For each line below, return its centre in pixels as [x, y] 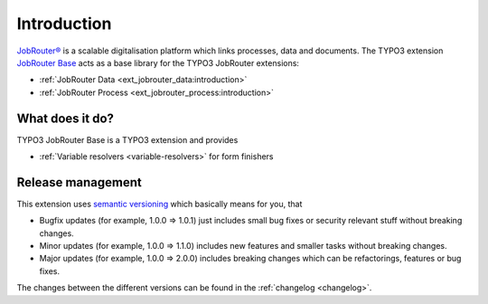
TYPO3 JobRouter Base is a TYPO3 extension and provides [127, 139]
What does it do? [66, 118]
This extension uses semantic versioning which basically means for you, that [160, 204]
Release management [79, 182]
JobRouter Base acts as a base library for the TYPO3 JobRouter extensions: [158, 62]
